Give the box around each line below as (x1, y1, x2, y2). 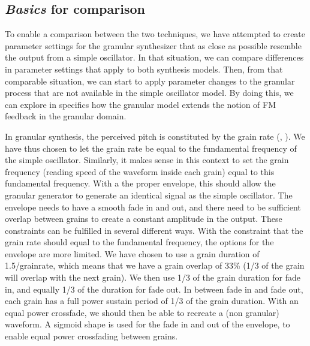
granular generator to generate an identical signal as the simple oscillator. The (5, 188, 293, 201)
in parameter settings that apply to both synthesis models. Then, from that (5, 62, 283, 75)
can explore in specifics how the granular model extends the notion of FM (5, 98, 276, 110)
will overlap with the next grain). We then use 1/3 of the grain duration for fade (5, 271, 301, 284)
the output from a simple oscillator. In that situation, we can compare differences (5, 51, 304, 64)
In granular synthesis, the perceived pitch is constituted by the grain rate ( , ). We (5, 130, 305, 142)
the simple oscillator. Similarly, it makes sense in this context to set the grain (5, 154, 289, 166)
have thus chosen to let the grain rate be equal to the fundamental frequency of (5, 142, 297, 154)
